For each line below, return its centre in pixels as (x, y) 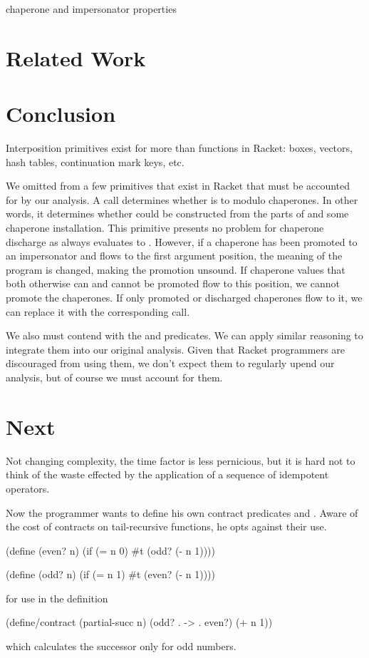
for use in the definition (57, 598)
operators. (28, 488)
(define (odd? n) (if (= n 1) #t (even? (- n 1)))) (110, 574)
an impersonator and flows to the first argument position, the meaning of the (174, 256)
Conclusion (61, 114)
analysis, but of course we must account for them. (114, 377)
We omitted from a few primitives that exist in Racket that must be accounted (178, 186)
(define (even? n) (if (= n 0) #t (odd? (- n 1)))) (110, 550)
